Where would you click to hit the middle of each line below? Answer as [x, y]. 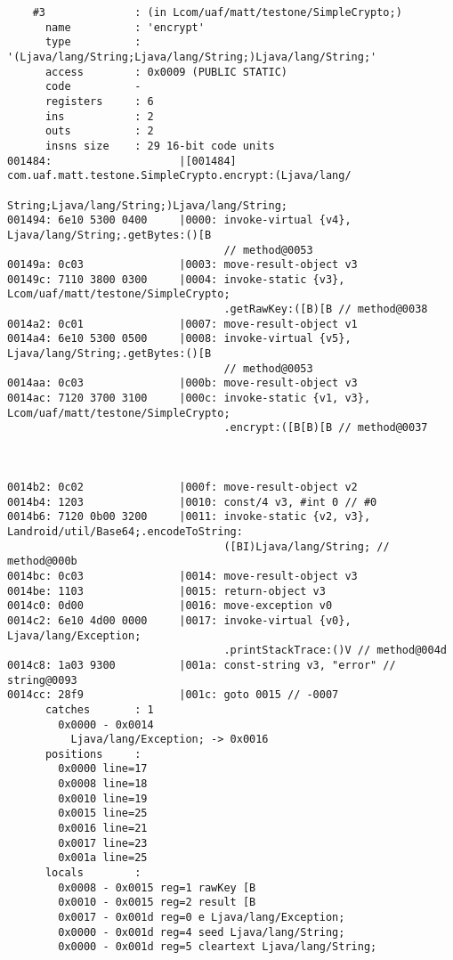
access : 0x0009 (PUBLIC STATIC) [166, 72]
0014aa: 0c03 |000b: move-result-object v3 [182, 383]
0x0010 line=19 [103, 798]
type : [93, 42]
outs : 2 [99, 131]
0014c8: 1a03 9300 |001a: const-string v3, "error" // [202, 665]
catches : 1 [99, 709]
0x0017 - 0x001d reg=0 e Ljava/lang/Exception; [202, 918]
